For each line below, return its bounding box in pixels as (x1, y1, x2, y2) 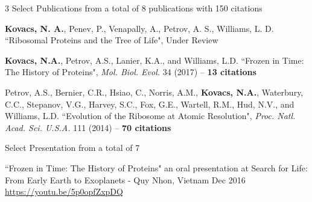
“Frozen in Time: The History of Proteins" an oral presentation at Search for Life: (5, 161, 308, 174)
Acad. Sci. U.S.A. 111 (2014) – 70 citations (5, 121, 171, 133)
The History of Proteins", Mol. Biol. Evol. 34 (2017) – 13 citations (5, 66, 256, 78)
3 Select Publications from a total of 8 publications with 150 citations (5, 2, 263, 14)
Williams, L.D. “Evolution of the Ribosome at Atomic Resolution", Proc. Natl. (5, 109, 296, 122)
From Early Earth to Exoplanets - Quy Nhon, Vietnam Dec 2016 (5, 173, 246, 186)
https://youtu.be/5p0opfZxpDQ (5, 185, 123, 198)
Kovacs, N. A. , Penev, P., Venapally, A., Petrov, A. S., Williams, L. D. (5, 22, 274, 34)
